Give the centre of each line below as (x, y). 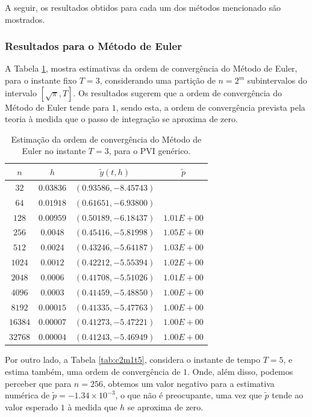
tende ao (288, 395)
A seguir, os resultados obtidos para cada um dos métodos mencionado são (143, 7)
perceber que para (38, 383)
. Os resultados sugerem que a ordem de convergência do (177, 92)
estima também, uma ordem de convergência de (93, 371)
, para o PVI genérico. (150, 151)
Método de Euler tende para (57, 107)
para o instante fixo (41, 80)
